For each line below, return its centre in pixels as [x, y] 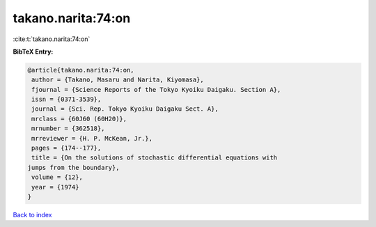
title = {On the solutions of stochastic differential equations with [155, 158]
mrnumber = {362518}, [68, 128]
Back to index [32, 214]
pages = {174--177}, [66, 148]
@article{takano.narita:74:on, [81, 70]
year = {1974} [55, 187]
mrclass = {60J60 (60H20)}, [79, 119]
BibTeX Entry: [33, 52]
